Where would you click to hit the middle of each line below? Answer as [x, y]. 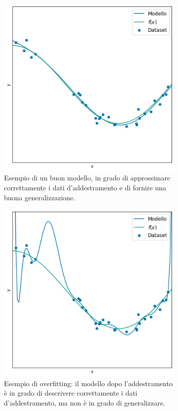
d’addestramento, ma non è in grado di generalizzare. [85, 402]
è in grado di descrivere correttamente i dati [71, 393]
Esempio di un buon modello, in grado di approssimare [87, 178]
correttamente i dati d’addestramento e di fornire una [85, 187]
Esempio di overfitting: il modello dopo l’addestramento [89, 383]
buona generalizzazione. [40, 197]
